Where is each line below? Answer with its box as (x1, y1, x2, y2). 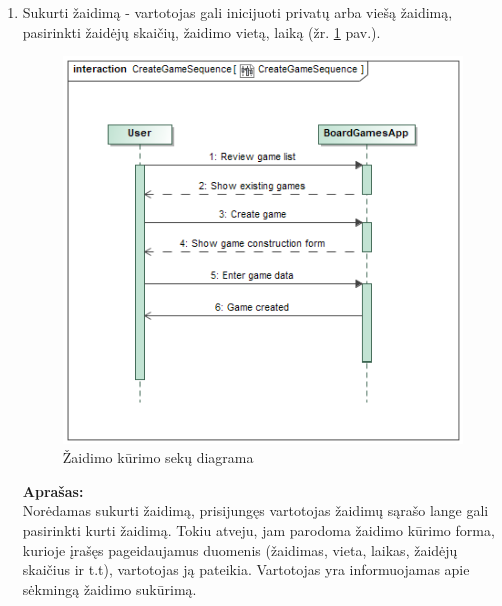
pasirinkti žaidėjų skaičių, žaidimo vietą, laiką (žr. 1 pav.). (22, 21, 381, 42)
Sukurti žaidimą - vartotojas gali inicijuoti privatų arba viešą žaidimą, (22, 2, 453, 22)
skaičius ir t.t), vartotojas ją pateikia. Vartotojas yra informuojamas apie (22, 559, 470, 580)
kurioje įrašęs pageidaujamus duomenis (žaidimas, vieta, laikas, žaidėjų (22, 539, 458, 560)
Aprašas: (22, 480, 84, 501)
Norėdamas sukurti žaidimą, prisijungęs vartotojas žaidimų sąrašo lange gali (22, 500, 489, 521)
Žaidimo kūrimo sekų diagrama (62, 447, 254, 468)
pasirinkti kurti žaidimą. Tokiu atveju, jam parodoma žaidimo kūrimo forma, (22, 520, 495, 540)
